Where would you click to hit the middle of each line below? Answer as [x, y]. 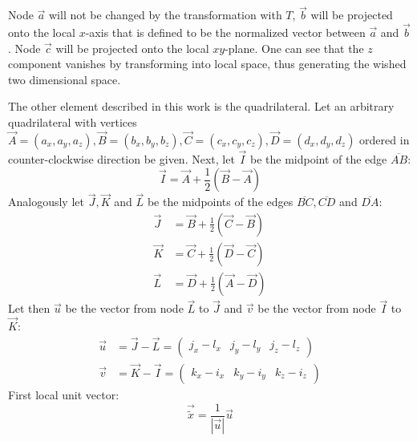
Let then [29, 308]
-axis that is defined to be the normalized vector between [225, 32]
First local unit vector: [64, 395]
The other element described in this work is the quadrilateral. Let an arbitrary [201, 106]
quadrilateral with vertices [73, 122]
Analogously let [46, 202]
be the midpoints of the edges [220, 202]
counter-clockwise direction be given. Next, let [121, 159]
